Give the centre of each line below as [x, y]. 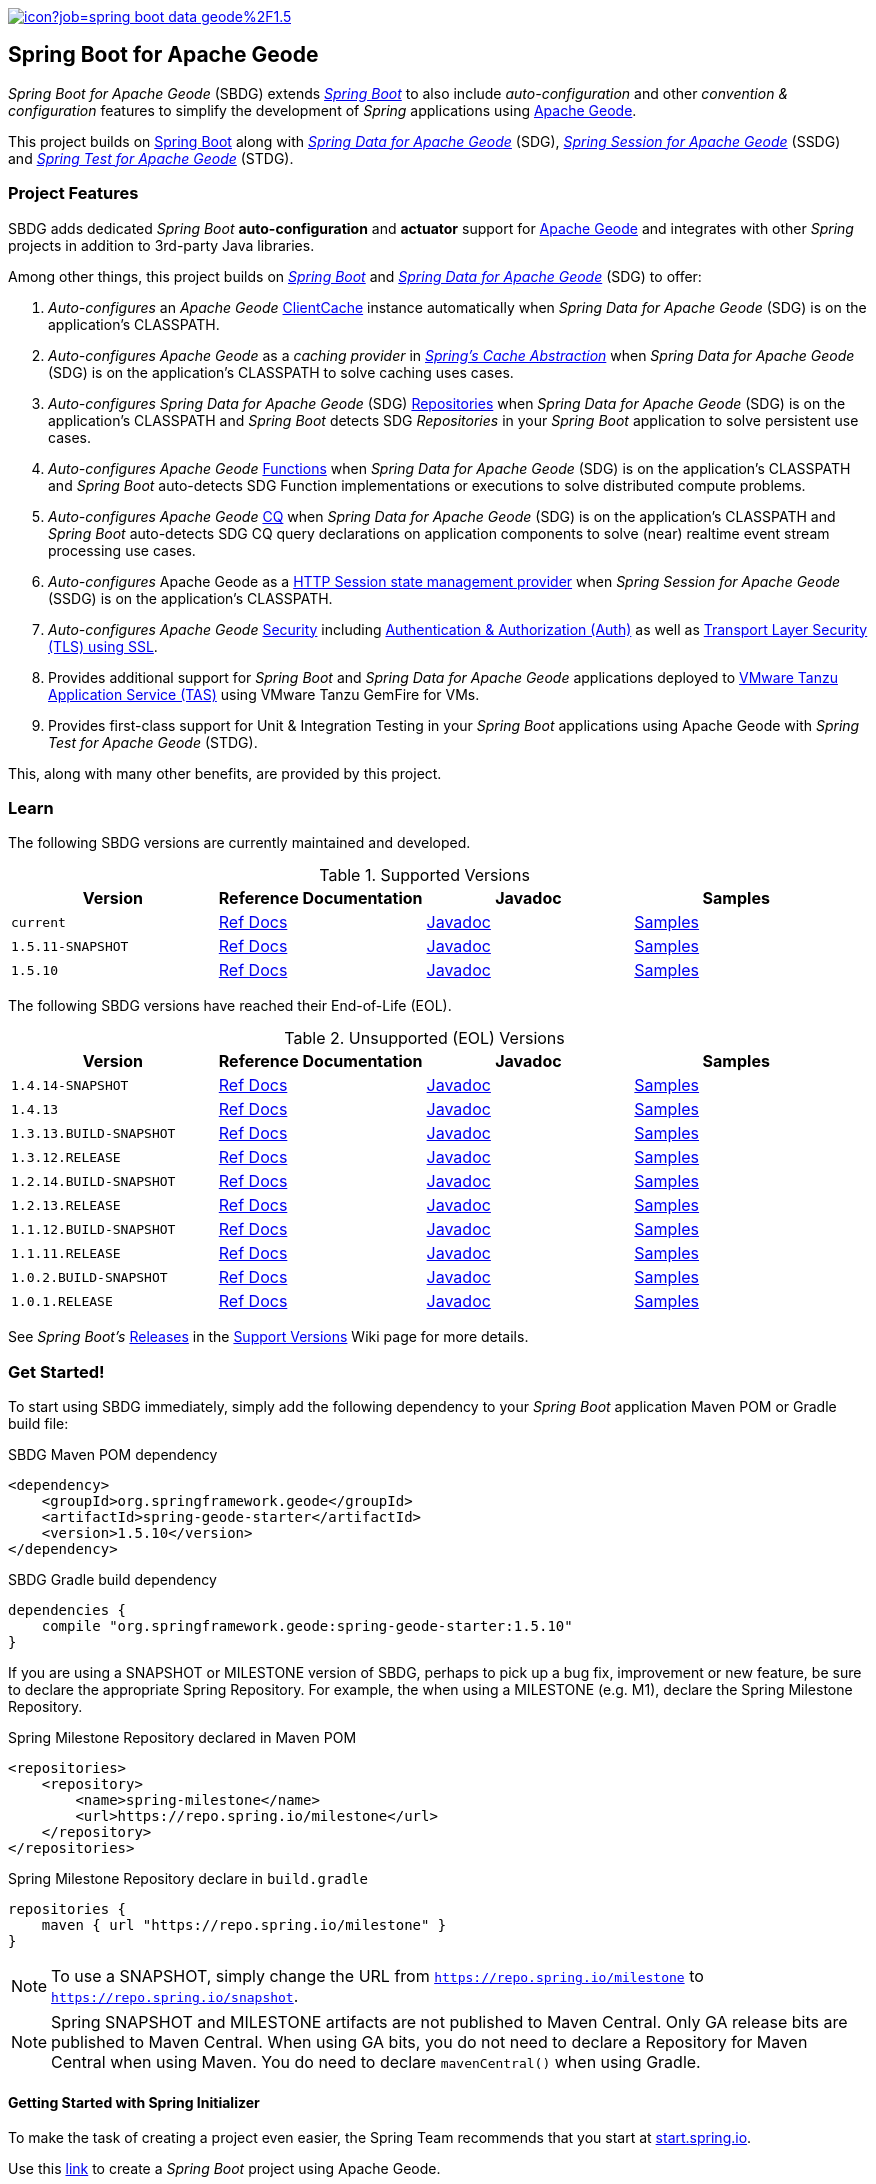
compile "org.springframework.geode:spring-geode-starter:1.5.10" [307, 1626]
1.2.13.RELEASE [66, 1205]
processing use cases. [122, 550]
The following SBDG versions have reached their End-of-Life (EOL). [230, 1006]
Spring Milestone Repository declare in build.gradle [188, 1879]
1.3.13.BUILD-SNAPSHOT [93, 1133]
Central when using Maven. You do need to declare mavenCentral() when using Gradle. [376, 2062]
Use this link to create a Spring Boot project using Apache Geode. [224, 2169]
